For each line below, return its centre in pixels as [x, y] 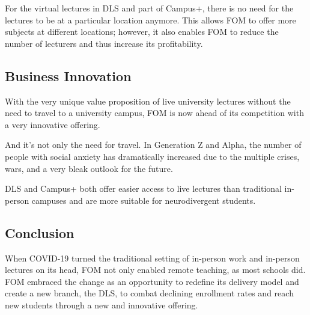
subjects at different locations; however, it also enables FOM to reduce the [142, 32]
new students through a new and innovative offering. [102, 304]
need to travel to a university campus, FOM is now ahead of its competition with [154, 113]
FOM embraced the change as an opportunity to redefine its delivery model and [152, 281]
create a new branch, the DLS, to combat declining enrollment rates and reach [149, 293]
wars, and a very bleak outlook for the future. [89, 168]
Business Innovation [68, 75]
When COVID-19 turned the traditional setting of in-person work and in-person [152, 258]
